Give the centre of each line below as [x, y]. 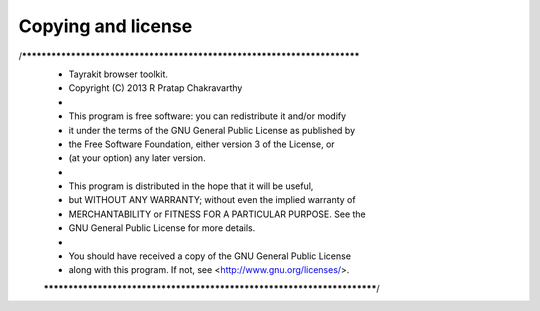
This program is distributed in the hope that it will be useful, [191, 186]
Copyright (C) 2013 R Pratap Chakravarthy [155, 88]
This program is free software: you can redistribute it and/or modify [207, 116]
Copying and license [105, 26]
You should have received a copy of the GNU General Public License [210, 256]
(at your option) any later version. [137, 158]
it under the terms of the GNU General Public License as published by [212, 130]
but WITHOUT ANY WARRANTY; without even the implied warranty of [212, 200]
